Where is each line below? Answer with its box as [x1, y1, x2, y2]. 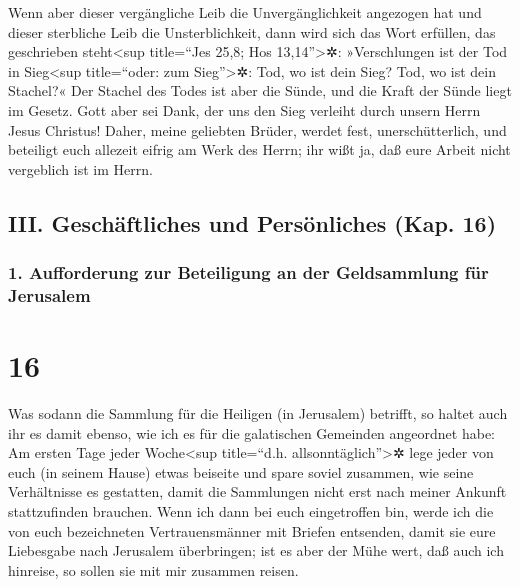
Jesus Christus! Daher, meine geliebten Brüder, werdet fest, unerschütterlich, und [8, 119, 507, 140]
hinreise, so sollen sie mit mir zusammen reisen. [8, 559, 299, 580]
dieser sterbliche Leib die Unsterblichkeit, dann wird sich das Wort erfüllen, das [8, 21, 496, 42]
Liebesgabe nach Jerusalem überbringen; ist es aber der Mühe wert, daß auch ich [8, 540, 504, 561]
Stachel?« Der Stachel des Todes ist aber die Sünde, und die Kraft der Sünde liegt [8, 80, 512, 101]
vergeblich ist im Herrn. [8, 158, 153, 179]
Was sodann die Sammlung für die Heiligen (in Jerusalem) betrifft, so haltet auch [8, 403, 508, 424]
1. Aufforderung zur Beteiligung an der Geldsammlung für [8, 260, 489, 285]
